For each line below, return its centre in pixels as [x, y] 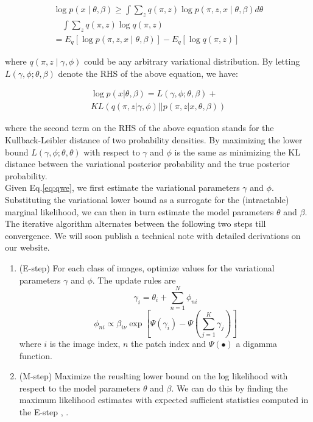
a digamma [257, 343]
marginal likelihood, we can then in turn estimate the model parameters [139, 211]
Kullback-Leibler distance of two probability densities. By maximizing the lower [154, 139]
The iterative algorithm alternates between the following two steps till [135, 224]
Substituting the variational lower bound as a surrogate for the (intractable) [147, 199]
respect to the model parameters [80, 388]
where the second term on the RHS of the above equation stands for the [139, 128]
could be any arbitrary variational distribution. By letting [192, 61]
